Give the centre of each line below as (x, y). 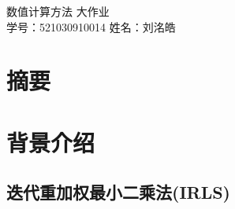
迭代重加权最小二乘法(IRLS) (119, 192)
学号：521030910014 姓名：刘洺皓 (91, 26)
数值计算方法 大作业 (58, 11)
